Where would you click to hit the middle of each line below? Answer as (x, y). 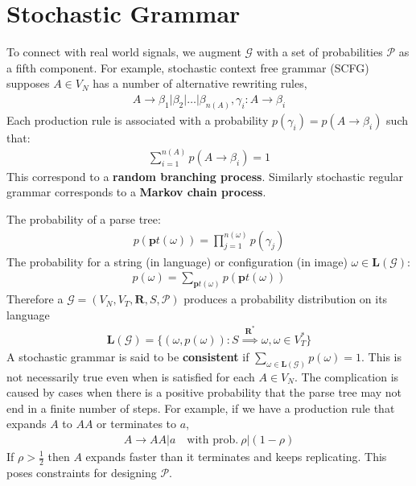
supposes (28, 83)
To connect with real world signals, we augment (124, 52)
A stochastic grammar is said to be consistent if (128, 356)
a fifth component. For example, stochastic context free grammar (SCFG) (188, 67)
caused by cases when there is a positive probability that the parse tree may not (204, 392)
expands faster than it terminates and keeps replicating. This (236, 456)
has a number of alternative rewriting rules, (200, 83)
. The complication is (346, 376)
